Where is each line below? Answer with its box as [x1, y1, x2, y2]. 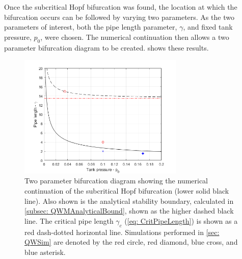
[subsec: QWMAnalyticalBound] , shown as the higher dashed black [24, 205, 234, 216]
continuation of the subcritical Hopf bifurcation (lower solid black [24, 185, 229, 196]
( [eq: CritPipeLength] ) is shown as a [124, 215, 238, 226]
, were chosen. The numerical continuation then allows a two [40, 31, 229, 42]
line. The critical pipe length [24, 215, 114, 226]
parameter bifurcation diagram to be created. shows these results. [4, 42, 209, 53]
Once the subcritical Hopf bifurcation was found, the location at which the [4, 2, 237, 12]
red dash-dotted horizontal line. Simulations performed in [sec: [24, 226, 220, 237]
